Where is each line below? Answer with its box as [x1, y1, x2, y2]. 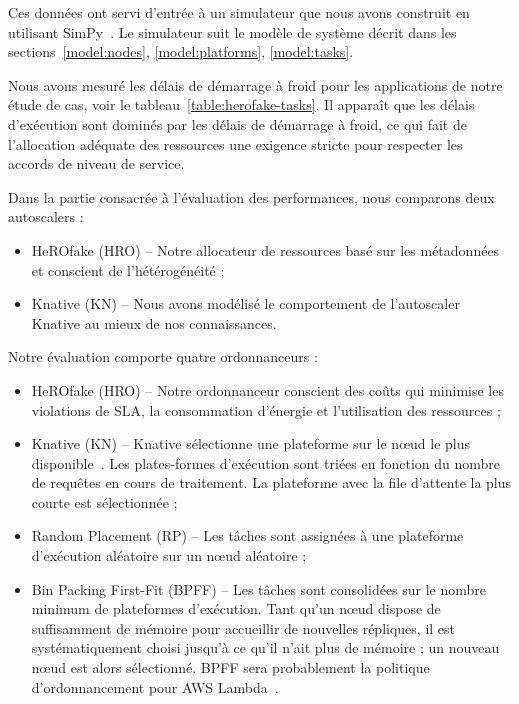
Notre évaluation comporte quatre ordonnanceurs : [8, 346, 318, 367]
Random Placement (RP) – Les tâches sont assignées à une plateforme [31, 525, 464, 546]
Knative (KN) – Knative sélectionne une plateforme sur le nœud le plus [31, 433, 470, 454]
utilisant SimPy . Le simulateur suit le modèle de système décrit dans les [8, 21, 457, 42]
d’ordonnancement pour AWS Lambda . [31, 676, 279, 697]
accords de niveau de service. [8, 153, 185, 174]
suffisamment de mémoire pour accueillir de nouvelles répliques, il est [31, 617, 456, 638]
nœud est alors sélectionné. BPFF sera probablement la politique [31, 657, 430, 678]
